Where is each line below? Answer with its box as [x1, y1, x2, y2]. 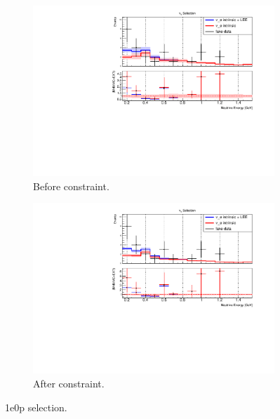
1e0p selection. [5, 399, 67, 414]
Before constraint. [33, 178, 109, 193]
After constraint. [33, 376, 105, 390]
